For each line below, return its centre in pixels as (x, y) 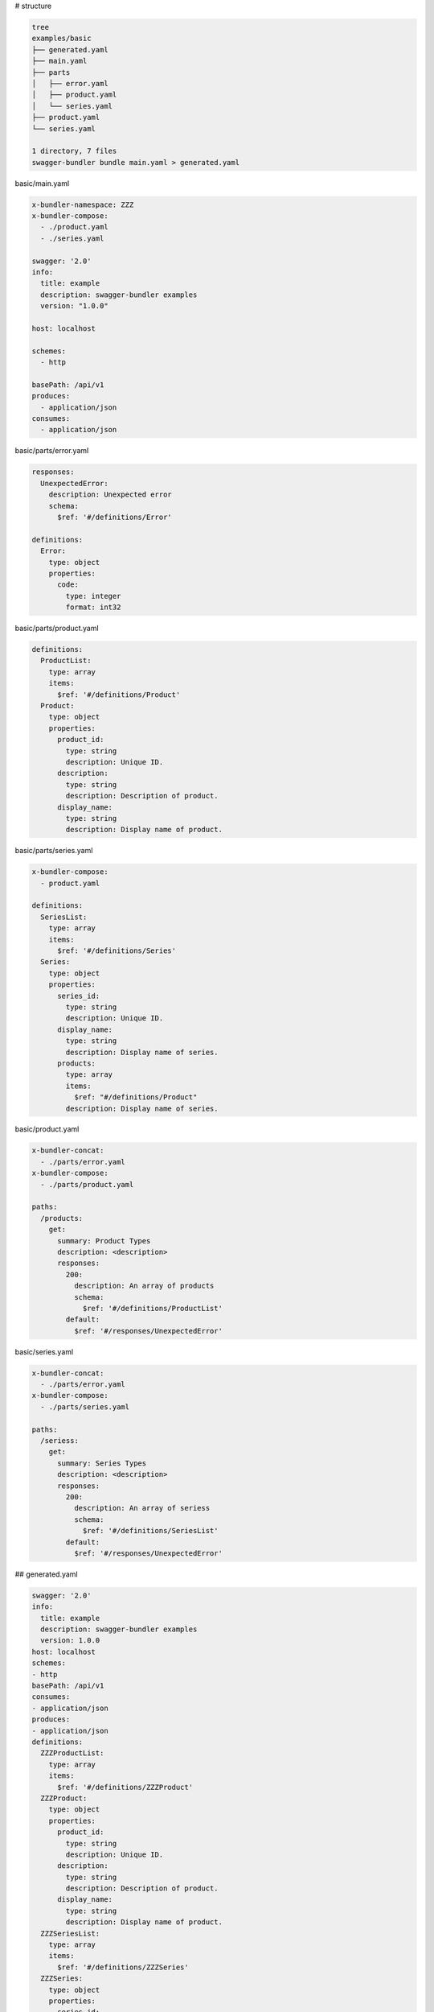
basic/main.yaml (42, 183)
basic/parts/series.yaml (54, 851)
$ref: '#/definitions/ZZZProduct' (125, 1787)
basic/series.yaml (44, 1351)
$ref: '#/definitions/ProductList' (152, 1308)
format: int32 (93, 607)
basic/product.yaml (47, 1129)
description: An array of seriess (142, 1508)
